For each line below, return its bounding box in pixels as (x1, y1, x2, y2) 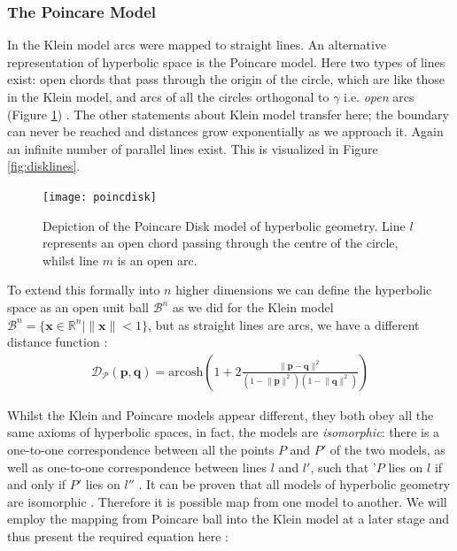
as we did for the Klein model (172, 298, 334, 316)
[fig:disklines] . (7, 157, 81, 175)
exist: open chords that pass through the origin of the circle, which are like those (7, 70, 445, 88)
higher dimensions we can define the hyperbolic (175, 280, 432, 299)
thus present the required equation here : (7, 526, 228, 545)
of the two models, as (329, 440, 445, 458)
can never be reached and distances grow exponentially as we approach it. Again (7, 122, 444, 141)
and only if (7, 475, 66, 494)
